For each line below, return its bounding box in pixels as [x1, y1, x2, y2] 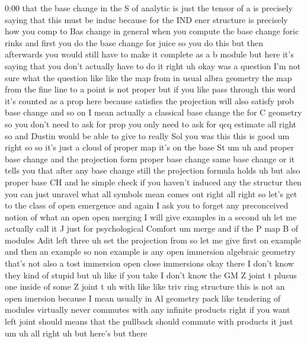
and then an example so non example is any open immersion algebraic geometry [5, 245, 296, 258]
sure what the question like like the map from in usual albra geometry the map [5, 71, 292, 84]
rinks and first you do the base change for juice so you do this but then [5, 36, 264, 49]
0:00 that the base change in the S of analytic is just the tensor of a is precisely [5, 2, 293, 14]
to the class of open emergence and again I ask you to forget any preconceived [5, 199, 289, 211]
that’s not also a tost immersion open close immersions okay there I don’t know [5, 257, 294, 270]
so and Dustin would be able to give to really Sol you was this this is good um [5, 129, 290, 142]
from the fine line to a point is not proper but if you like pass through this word [5, 83, 296, 95]
